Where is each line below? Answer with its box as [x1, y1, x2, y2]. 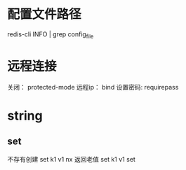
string [7, 108, 44, 123]
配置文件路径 [7, 6, 82, 22]
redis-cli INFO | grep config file [7, 29, 94, 40]
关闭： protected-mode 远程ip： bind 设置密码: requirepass [7, 83, 179, 91]
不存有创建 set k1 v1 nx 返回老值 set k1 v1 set [7, 155, 135, 163]
